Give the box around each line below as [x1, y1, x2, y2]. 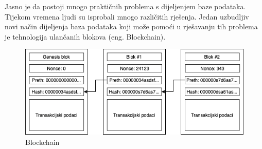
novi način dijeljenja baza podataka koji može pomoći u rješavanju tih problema [5, 21, 258, 32]
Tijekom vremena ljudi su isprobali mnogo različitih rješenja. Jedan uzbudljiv [5, 11, 249, 22]
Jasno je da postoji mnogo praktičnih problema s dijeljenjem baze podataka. [5, 1, 246, 11]
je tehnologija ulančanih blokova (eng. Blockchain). [5, 31, 166, 42]
